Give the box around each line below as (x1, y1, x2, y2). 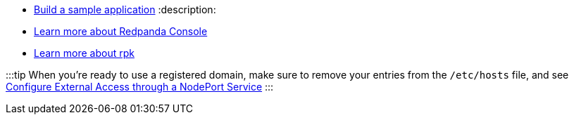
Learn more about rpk (34, 47, 135, 59)
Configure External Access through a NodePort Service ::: (6, 81, 274, 93)
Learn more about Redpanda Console (34, 25, 208, 37)
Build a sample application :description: (34, 4, 216, 15)
